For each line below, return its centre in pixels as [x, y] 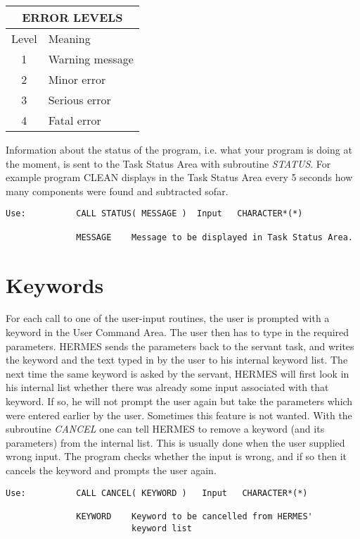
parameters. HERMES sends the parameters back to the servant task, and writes [180, 346]
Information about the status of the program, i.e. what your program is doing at [179, 149]
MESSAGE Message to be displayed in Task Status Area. [214, 237]
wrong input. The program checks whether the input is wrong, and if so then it [176, 456]
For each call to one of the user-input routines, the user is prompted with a [168, 318]
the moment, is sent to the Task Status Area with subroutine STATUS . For [168, 163]
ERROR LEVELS [72, 17]
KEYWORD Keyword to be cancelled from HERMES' [194, 516]
